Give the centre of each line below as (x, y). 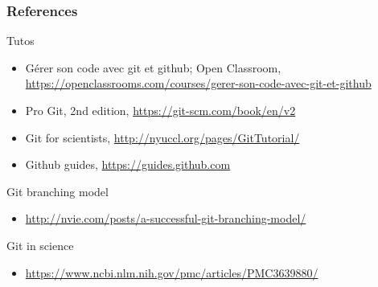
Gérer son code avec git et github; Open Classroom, (153, 67)
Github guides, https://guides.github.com (128, 164)
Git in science (40, 245)
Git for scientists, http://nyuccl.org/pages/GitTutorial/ (162, 137)
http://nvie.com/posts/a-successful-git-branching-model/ (166, 218)
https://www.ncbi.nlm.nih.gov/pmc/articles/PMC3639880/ (172, 272)
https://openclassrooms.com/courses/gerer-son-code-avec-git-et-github (198, 83)
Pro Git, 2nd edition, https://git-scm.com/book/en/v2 (160, 110)
